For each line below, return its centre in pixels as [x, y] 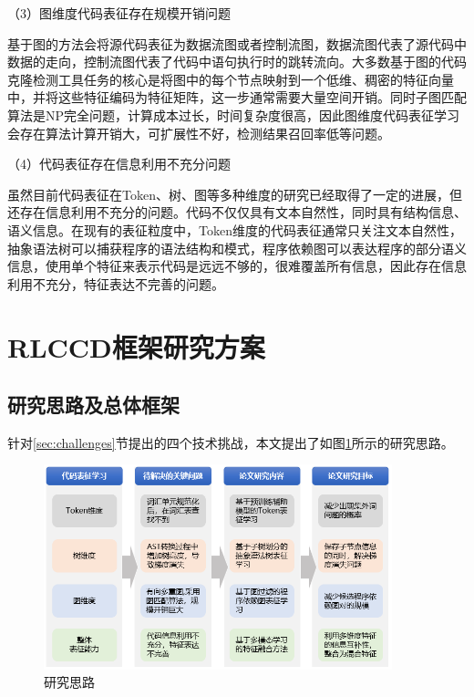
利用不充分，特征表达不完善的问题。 [116, 283]
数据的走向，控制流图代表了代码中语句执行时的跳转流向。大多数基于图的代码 [237, 62]
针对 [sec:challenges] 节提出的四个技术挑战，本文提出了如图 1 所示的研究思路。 [231, 442]
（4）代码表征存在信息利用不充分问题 [119, 164]
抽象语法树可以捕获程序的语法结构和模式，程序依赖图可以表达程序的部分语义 [237, 248]
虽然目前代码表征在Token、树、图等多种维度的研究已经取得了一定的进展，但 [235, 194]
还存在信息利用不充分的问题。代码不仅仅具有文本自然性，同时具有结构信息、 [237, 212]
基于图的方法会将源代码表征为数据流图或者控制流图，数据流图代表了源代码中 [237, 43]
